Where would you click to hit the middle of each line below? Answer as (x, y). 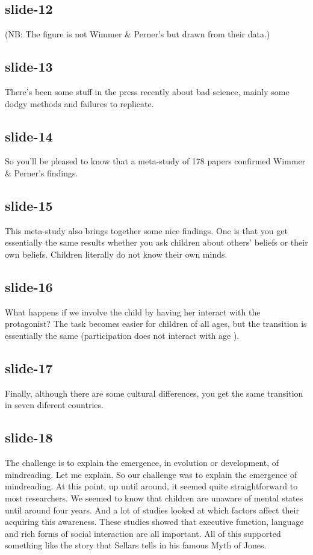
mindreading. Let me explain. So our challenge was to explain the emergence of (151, 474)
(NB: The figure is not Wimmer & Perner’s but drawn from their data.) (138, 34)
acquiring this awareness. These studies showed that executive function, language (154, 522)
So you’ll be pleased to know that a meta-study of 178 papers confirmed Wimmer (155, 161)
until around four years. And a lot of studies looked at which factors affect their (152, 510)
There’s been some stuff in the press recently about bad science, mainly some (147, 91)
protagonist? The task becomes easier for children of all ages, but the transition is (156, 324)
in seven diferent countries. (54, 405)
